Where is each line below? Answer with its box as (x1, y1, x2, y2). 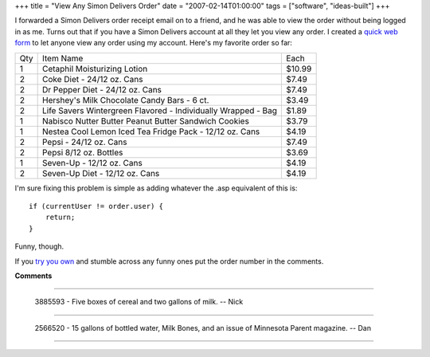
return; (45, 213, 76, 222)
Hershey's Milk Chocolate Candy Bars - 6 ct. (41, 94, 209, 105)
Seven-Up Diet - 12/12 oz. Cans (41, 167, 160, 178)
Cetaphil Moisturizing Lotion (41, 63, 148, 74)
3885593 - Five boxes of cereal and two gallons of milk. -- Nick (34, 297, 244, 307)
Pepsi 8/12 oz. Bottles (41, 147, 123, 158)
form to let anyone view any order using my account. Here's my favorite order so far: (14, 38, 292, 48)
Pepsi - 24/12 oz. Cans (41, 136, 127, 147)
